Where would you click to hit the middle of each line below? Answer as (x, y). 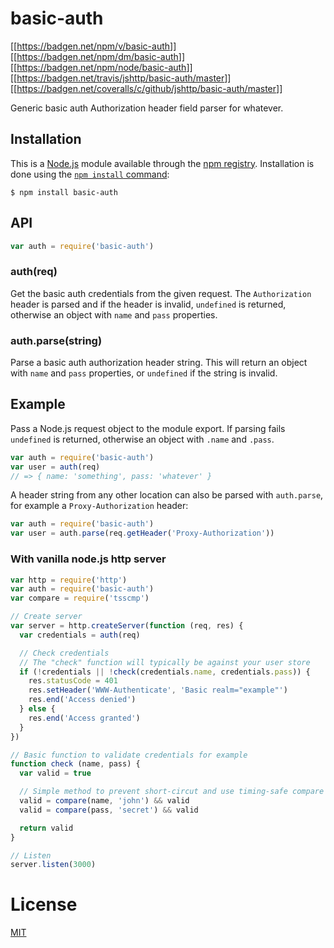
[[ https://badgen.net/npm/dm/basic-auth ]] (98, 56)
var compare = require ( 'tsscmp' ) (80, 598)
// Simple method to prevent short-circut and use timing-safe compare (172, 792)
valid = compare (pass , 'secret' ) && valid (109, 810)
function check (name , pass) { (75, 764)
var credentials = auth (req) (80, 635)
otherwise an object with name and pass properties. (114, 314)
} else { (37, 709)
